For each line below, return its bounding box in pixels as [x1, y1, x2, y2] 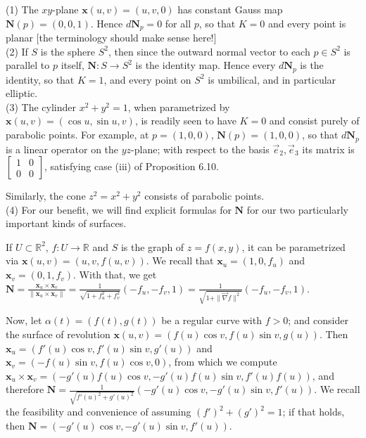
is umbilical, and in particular [208, 72, 336, 86]
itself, [61, 58, 84, 72]
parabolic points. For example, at [6, 127, 149, 142]
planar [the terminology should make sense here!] [6, 30, 217, 45]
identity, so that [6, 72, 75, 86]
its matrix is [302, 141, 355, 156]
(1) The [6, 2, 39, 16]
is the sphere [40, 44, 95, 58]
